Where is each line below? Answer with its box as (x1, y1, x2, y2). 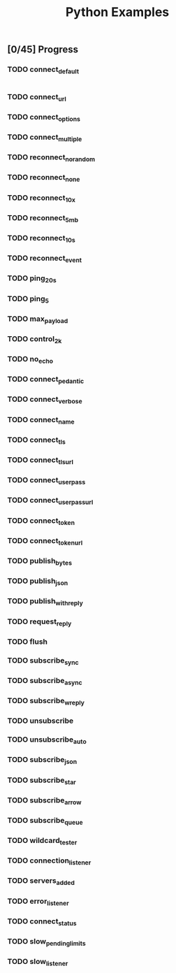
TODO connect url (7, 92, 66, 103)
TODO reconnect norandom (7, 152, 96, 164)
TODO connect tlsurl (7, 455, 74, 466)
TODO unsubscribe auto (7, 735, 87, 746)
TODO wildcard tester (7, 836, 78, 846)
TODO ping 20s (7, 273, 57, 284)
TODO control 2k (7, 333, 62, 345)
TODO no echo (7, 354, 54, 366)
